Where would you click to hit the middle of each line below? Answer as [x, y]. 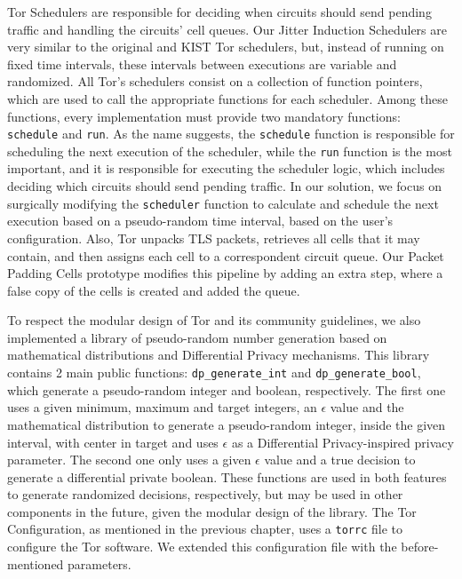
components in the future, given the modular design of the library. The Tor [212, 511]
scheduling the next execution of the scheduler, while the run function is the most [230, 151]
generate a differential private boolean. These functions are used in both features [227, 476]
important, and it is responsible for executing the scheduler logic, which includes [226, 168]
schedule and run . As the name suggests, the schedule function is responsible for [231, 134]
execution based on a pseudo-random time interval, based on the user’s [200, 221]
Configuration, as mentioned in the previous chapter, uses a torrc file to [205, 529]
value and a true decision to [340, 460]
